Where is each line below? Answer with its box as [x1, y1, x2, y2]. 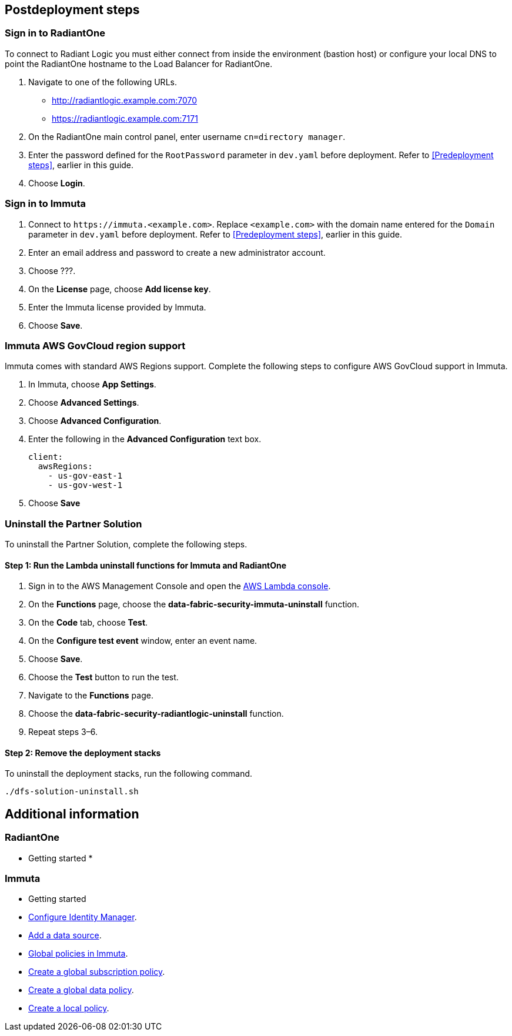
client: [28, 452, 63, 462]
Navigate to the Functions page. [28, 690, 153, 701]
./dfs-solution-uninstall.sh [5, 787, 139, 797]
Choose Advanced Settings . [28, 397, 139, 408]
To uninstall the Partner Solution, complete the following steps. [5, 539, 247, 550]
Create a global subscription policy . [28, 967, 165, 977]
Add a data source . [28, 930, 102, 941]
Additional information [5, 806, 139, 821]
